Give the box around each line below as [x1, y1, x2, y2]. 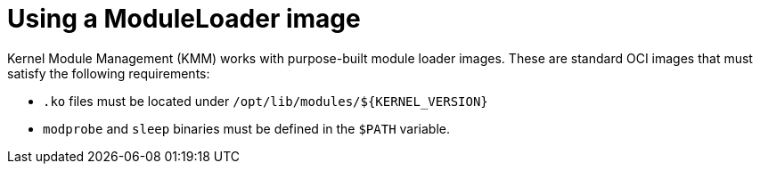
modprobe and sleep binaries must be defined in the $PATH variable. [43, 120, 451, 136]
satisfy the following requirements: [7, 65, 210, 81]
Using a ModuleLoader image [7, 4, 361, 34]
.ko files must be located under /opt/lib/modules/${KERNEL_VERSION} [43, 93, 488, 109]
